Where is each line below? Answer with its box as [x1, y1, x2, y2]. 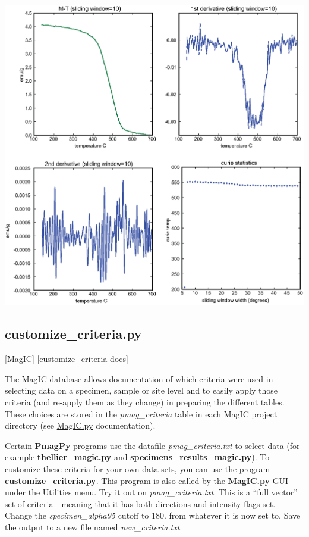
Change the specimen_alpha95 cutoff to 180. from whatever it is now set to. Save [5, 509, 301, 522]
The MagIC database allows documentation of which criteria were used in [5, 372, 273, 385]
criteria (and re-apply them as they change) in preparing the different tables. [5, 396, 285, 408]
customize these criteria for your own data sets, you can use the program [5, 463, 270, 475]
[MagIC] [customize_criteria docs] [5, 352, 128, 365]
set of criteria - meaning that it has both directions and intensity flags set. [5, 497, 276, 510]
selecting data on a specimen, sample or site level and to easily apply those [5, 384, 278, 396]
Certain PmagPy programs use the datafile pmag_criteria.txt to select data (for [5, 439, 300, 451]
